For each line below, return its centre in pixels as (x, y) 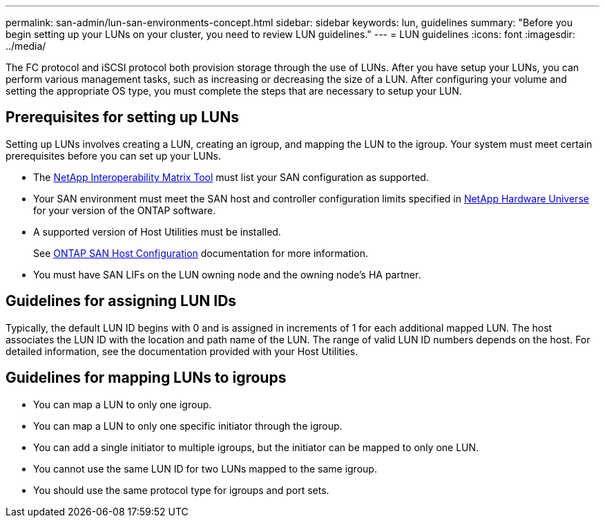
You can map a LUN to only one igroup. (123, 404)
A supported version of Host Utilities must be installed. (157, 231)
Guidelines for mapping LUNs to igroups (146, 378)
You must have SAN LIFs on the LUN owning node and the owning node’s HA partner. (227, 274)
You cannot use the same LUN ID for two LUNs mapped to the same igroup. (205, 468)
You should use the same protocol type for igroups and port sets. (181, 490)
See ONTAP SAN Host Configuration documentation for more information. (201, 253)
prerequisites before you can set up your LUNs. (114, 155)
